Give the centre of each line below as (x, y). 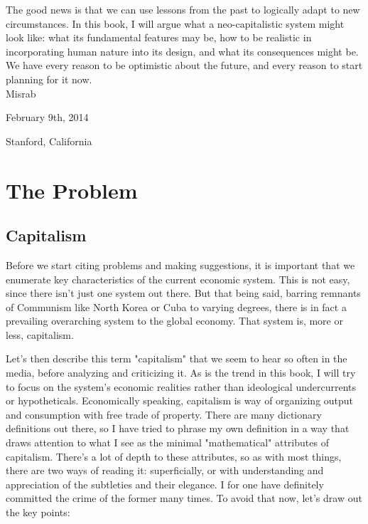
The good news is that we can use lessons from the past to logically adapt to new (183, 9)
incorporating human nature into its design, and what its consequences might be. (182, 51)
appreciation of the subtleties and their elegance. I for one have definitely (165, 484)
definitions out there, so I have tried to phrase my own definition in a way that (178, 428)
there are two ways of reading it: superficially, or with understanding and (165, 470)
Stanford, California (49, 141)
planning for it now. (49, 79)
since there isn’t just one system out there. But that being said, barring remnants (183, 293)
